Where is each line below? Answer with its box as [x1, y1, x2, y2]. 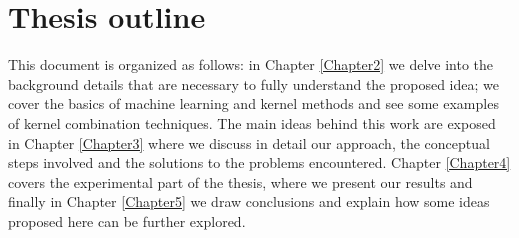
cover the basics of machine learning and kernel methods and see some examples [8, 93, 499, 114]
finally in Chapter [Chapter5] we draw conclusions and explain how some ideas [8, 191, 490, 212]
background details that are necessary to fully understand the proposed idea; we [8, 73, 499, 94]
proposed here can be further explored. [8, 210, 246, 231]
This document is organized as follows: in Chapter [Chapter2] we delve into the [8, 54, 493, 75]
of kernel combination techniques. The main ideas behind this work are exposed [8, 112, 496, 133]
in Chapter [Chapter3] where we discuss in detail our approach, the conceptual [8, 132, 490, 153]
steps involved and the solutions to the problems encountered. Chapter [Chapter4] [8, 152, 511, 173]
